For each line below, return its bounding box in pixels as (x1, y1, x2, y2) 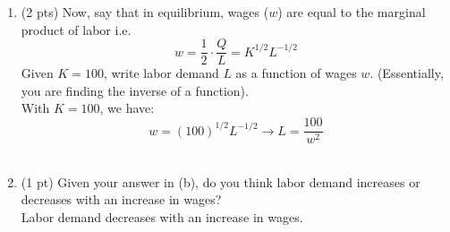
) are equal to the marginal (277, 3, 426, 21)
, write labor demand (103, 64, 219, 82)
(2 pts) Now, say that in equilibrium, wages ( (21, 3, 269, 21)
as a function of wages (235, 64, 357, 82)
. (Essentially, (369, 64, 444, 82)
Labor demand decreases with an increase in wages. (21, 207, 303, 226)
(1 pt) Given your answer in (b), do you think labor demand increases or (21, 172, 420, 191)
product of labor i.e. (21, 20, 132, 39)
